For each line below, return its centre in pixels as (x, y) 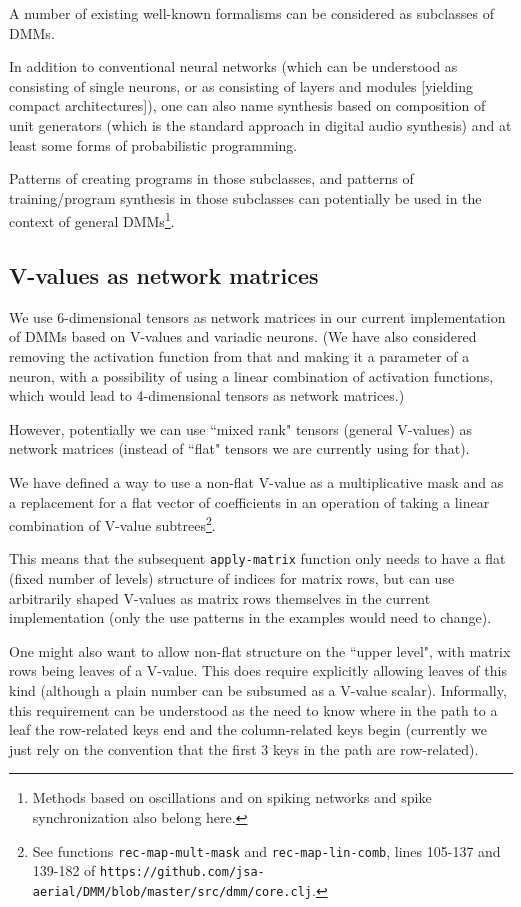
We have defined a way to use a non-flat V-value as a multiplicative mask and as (256, 481)
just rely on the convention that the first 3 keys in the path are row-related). (244, 748)
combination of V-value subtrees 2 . (112, 523)
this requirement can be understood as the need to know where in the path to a (253, 709)
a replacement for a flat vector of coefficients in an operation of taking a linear (249, 501)
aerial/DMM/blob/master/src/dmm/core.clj (172, 891)
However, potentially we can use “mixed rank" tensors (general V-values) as (241, 428)
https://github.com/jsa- (182, 872)
